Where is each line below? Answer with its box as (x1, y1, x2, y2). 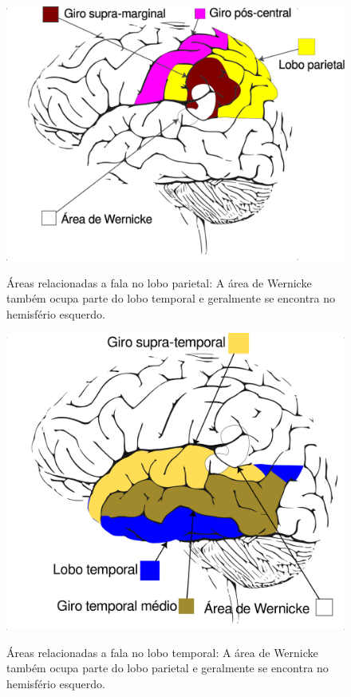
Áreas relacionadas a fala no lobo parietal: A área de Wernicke (6, 274, 312, 291)
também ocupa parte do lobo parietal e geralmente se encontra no (6, 659, 329, 676)
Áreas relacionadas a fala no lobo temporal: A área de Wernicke (6, 644, 318, 660)
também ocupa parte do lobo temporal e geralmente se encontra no (6, 290, 336, 307)
